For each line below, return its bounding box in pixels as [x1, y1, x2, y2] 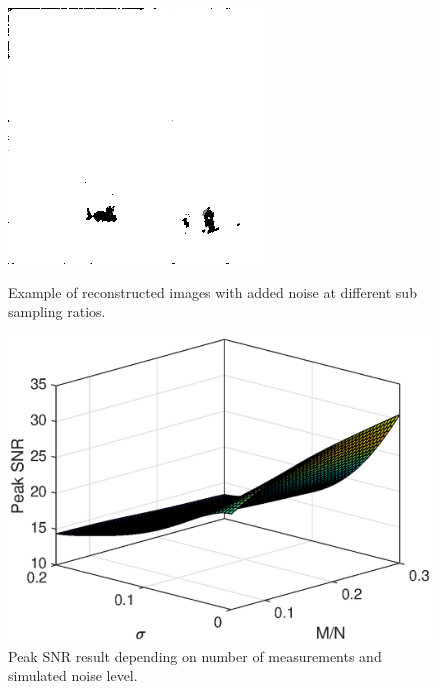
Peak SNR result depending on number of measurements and [8, 645, 382, 666]
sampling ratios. [8, 301, 106, 322]
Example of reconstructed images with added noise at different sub [8, 281, 417, 302]
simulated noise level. [8, 665, 138, 686]
